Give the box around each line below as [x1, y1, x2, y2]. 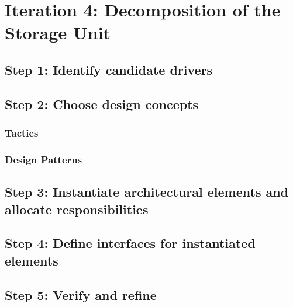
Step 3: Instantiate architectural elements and [5, 183, 289, 201]
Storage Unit [5, 20, 111, 44]
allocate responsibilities [5, 200, 149, 218]
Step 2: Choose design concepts [5, 95, 199, 113]
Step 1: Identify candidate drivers [5, 60, 213, 78]
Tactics [5, 125, 39, 140]
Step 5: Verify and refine [5, 285, 157, 303]
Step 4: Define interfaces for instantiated [5, 234, 256, 252]
